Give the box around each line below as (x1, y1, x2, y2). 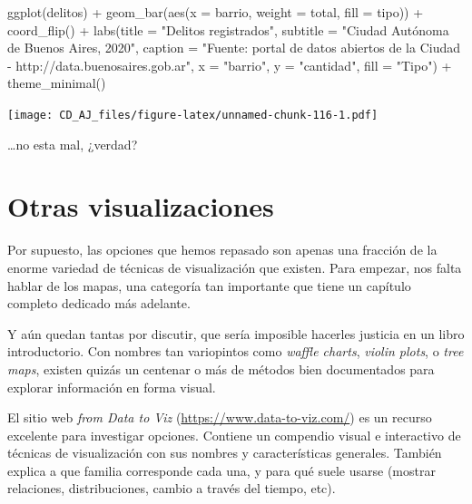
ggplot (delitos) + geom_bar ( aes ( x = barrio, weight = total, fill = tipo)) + (7, 3, 424, 21)
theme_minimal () (7, 73, 106, 92)
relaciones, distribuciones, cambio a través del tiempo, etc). (7, 479, 336, 498)
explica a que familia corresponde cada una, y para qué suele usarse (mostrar (7, 460, 436, 480)
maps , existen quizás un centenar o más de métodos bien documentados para (7, 359, 435, 378)
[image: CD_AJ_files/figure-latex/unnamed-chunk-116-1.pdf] (7, 108, 379, 121)
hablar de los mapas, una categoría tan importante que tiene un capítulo (7, 276, 411, 295)
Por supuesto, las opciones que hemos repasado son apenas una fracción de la (7, 240, 438, 259)
